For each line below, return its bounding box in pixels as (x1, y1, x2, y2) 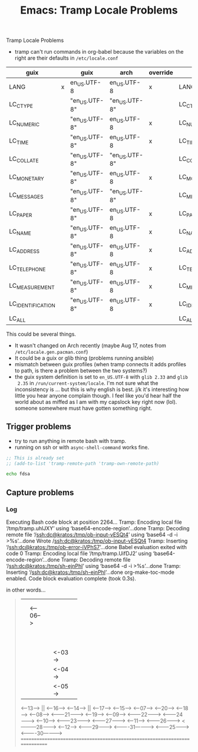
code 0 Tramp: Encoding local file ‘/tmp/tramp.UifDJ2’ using (6, 550, 152, 557)
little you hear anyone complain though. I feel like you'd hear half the (14, 392, 181, 399)
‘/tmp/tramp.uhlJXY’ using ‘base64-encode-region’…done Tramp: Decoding (6, 524, 190, 531)
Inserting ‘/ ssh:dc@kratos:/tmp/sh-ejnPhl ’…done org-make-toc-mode (6, 569, 175, 576)
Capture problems (6, 487, 74, 497)
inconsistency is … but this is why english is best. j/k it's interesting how (14, 386, 190, 393)
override (148, 68, 174, 77)
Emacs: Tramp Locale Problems (20, 4, 178, 17)
